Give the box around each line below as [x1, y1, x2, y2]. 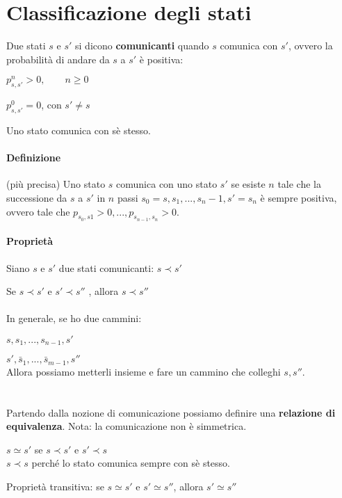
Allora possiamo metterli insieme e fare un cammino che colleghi [6, 364, 281, 378]
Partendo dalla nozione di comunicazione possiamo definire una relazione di [6, 405, 336, 419]
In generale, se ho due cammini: [6, 311, 142, 326]
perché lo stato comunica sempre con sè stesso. [31, 456, 230, 470]
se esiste [231, 177, 266, 191]
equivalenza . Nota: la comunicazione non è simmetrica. [6, 419, 247, 433]
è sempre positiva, [260, 190, 337, 204]
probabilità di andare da [6, 51, 110, 66]
